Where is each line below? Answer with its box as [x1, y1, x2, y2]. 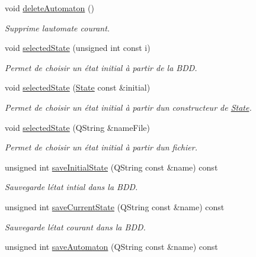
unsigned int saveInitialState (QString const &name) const [5, 160, 218, 173]
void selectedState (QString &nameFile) [5, 121, 150, 133]
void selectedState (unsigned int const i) [5, 41, 151, 54]
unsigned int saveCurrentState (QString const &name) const [5, 200, 225, 213]
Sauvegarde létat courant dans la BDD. [5, 220, 146, 233]
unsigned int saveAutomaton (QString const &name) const [5, 240, 218, 253]
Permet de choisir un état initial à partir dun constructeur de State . [5, 101, 252, 113]
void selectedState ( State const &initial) [5, 81, 151, 94]
